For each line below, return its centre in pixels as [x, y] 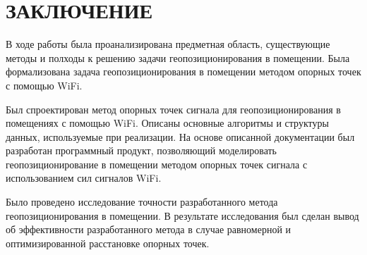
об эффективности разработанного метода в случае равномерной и [149, 229]
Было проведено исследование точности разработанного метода [142, 202]
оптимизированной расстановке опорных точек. [108, 243]
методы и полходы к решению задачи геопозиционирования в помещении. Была [178, 57]
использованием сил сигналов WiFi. [84, 178]
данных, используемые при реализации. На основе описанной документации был [180, 136]
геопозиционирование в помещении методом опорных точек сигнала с [157, 164]
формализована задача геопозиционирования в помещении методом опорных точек [183, 71]
